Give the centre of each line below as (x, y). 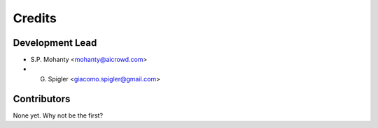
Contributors (42, 98)
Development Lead (55, 43)
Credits (35, 18)
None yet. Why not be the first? (58, 115)
